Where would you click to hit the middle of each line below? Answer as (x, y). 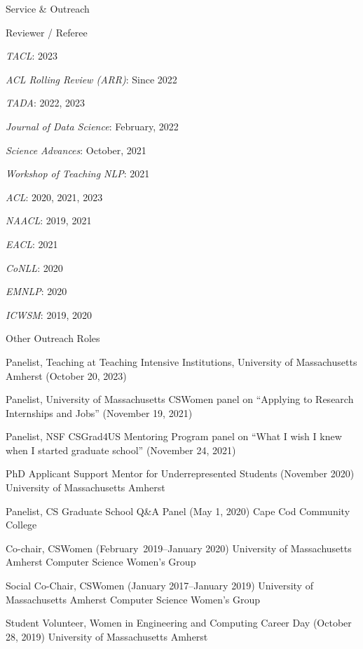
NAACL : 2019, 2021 (49, 220)
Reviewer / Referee (47, 32)
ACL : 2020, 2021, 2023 (54, 197)
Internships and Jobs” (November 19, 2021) (99, 412)
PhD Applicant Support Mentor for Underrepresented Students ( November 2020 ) (180, 473)
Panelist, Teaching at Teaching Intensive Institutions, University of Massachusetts (181, 361)
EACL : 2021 (32, 244)
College (21, 525)
